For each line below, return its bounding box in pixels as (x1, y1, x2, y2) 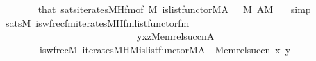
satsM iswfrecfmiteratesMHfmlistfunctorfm (5, 15, 190, 29)
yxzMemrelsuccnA (136, 29, 215, 43)
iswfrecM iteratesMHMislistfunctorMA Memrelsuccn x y (39, 42, 291, 56)
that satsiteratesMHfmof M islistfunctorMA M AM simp (38, 2, 311, 16)
